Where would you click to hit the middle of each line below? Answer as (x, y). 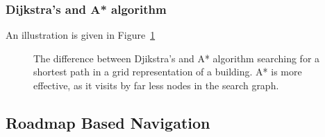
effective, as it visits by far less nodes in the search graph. (156, 85)
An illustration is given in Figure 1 (81, 35)
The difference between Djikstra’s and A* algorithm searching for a (177, 58)
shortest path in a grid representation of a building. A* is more (168, 72)
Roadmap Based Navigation (108, 122)
